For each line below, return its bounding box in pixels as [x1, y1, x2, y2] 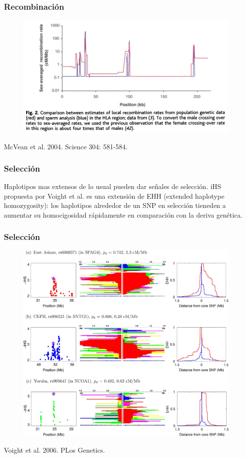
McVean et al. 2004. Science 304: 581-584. [4, 142, 128, 152]
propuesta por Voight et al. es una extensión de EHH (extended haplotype [4, 190, 225, 201]
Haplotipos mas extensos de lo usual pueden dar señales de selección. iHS [4, 181, 221, 191]
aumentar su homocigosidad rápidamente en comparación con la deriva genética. [4, 210, 243, 220]
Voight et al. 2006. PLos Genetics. [4, 445, 105, 455]
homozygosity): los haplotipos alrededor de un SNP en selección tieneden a [4, 200, 226, 210]
